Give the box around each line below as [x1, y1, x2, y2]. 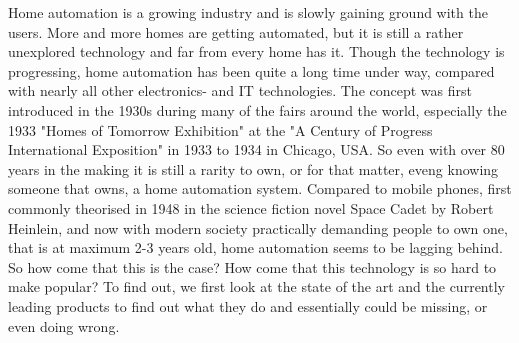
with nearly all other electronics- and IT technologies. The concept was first [8, 80, 472, 101]
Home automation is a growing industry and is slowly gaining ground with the [8, 2, 488, 22]
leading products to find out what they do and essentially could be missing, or [8, 295, 488, 316]
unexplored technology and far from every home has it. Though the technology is [8, 41, 505, 62]
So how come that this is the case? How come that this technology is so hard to [8, 256, 497, 277]
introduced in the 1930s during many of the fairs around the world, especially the [8, 99, 507, 120]
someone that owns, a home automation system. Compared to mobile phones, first [8, 178, 512, 199]
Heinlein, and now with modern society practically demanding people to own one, [8, 217, 508, 238]
